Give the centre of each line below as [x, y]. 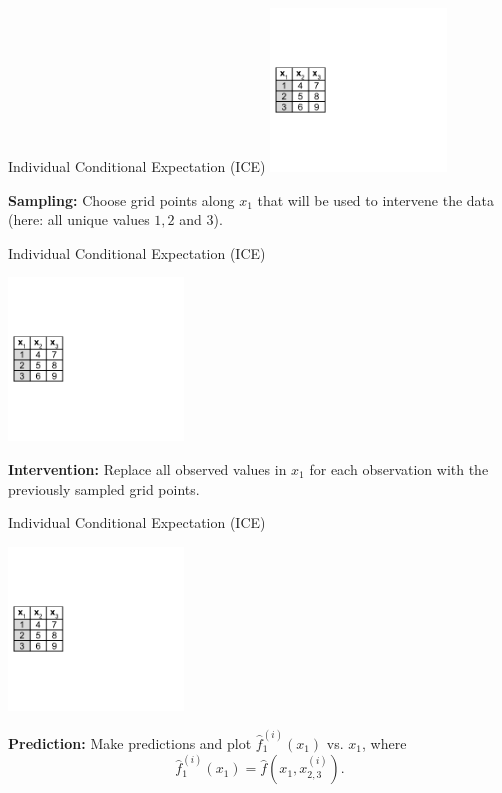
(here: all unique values [79, 219]
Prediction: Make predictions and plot [130, 743]
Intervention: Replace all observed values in [147, 468]
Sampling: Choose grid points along [121, 199]
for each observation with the [399, 468]
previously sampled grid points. [104, 488]
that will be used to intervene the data [376, 199]
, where [384, 743]
